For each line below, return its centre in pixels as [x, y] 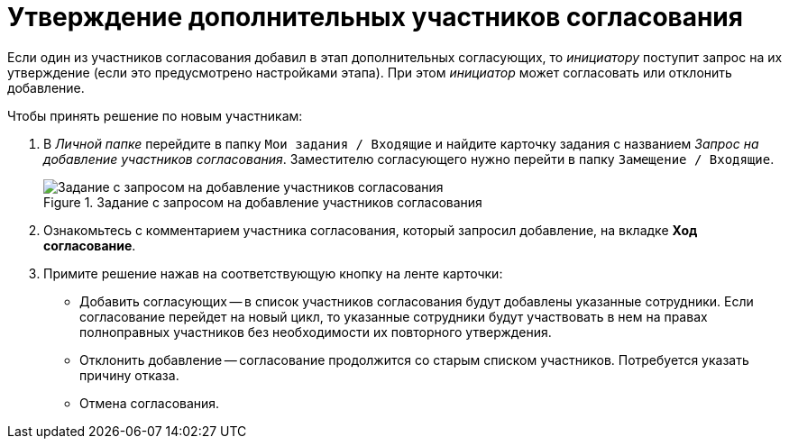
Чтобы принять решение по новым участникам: [155, 115]
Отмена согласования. [150, 403]
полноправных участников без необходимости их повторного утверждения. [316, 332]
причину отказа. [129, 375]
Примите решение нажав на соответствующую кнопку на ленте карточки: [273, 273]
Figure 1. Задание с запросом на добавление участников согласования [263, 202]
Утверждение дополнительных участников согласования [375, 17]
